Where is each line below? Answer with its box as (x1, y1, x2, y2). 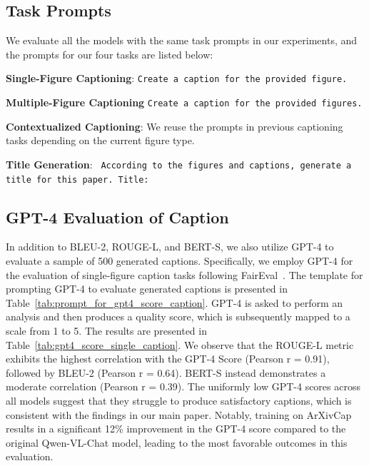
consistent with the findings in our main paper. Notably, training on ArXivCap (6, 407, 352, 422)
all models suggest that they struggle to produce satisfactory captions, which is (6, 392, 352, 407)
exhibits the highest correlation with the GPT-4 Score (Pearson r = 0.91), (6, 351, 330, 366)
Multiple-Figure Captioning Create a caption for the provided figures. (6, 95, 363, 110)
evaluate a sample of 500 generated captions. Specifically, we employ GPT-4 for (6, 253, 353, 268)
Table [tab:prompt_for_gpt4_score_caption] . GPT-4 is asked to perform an (6, 295, 343, 310)
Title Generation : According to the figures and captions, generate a (6, 156, 352, 171)
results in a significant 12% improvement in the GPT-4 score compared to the (6, 421, 346, 436)
